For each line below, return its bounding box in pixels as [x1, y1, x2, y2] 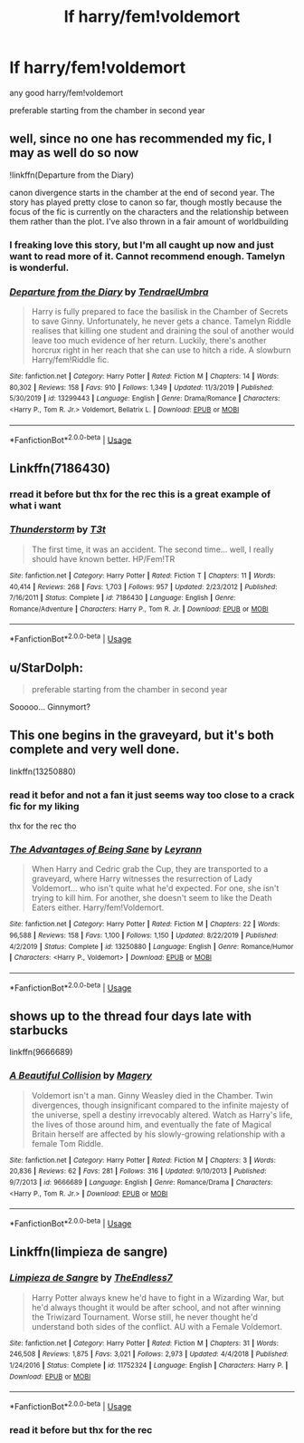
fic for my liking [9, 799, 80, 812]
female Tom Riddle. [31, 1138, 104, 1148]
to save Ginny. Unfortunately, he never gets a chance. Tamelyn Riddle [31, 315, 291, 326]
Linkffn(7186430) [9, 460, 111, 476]
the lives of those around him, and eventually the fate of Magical [31, 1119, 271, 1129]
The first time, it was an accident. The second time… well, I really [31, 544, 274, 555]
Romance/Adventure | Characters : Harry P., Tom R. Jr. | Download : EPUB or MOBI [9, 605, 269, 614]
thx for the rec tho [9, 820, 77, 831]
